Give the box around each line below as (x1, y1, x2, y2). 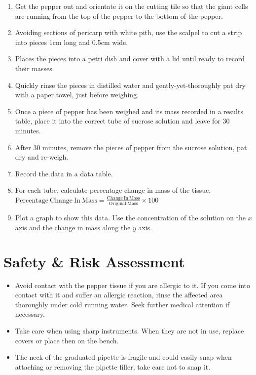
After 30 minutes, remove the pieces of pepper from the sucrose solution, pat (15, 142, 247, 152)
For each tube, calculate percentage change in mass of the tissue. (15, 185, 211, 195)
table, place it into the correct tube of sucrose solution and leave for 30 (15, 116, 230, 126)
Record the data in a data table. (15, 168, 113, 178)
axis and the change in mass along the (15, 222, 131, 232)
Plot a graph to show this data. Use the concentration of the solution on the (15, 212, 246, 223)
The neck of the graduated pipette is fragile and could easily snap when (15, 352, 232, 362)
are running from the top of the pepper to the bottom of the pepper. (15, 10, 223, 21)
